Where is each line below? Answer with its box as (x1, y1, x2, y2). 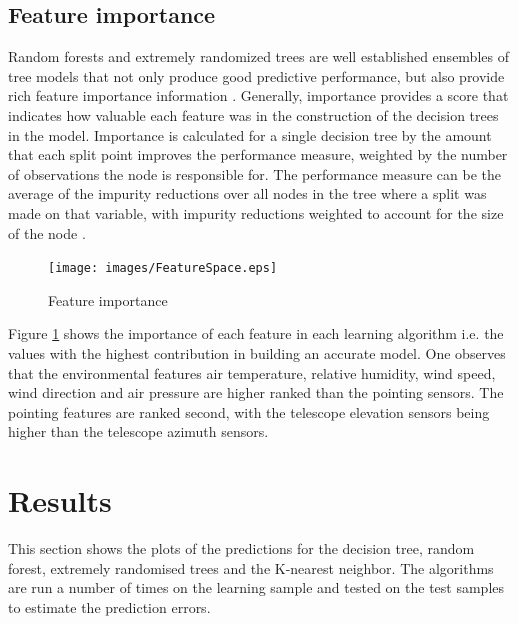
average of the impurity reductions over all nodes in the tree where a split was (8, 183, 487, 204)
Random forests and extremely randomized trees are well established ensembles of (8, 46, 509, 67)
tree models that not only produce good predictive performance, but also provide (8, 65, 505, 86)
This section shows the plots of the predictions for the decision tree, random (8, 538, 475, 559)
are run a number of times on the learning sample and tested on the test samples (8, 577, 505, 598)
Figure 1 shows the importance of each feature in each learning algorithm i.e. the (8, 323, 504, 344)
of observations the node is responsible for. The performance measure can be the (8, 163, 502, 184)
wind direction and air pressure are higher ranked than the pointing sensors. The (8, 382, 504, 403)
